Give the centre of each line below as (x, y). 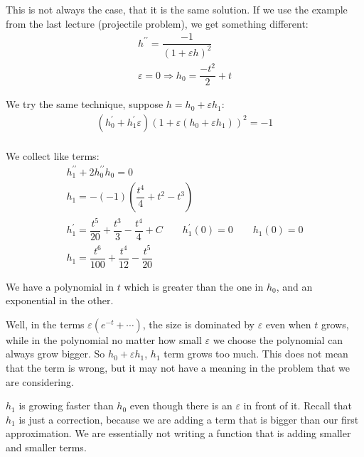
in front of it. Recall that (298, 405)
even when (288, 324)
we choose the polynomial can (278, 339)
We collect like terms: (53, 155)
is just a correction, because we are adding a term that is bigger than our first (189, 419)
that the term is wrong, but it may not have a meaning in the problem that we (178, 368)
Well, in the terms (45, 324)
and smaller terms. (46, 447)
